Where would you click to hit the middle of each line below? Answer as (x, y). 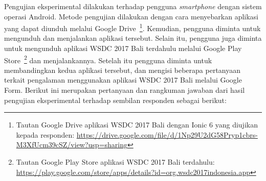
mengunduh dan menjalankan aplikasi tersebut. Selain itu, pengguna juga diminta (133, 38)
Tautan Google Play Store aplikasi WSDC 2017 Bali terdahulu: (115, 162)
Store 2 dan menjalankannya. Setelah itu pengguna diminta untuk (108, 59)
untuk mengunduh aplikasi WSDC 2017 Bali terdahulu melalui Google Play (123, 48)
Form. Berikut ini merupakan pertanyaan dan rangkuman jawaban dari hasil (125, 90)
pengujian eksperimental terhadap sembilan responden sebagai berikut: (115, 100)
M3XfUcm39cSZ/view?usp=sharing (72, 145)
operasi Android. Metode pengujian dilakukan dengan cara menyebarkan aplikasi (131, 16)
